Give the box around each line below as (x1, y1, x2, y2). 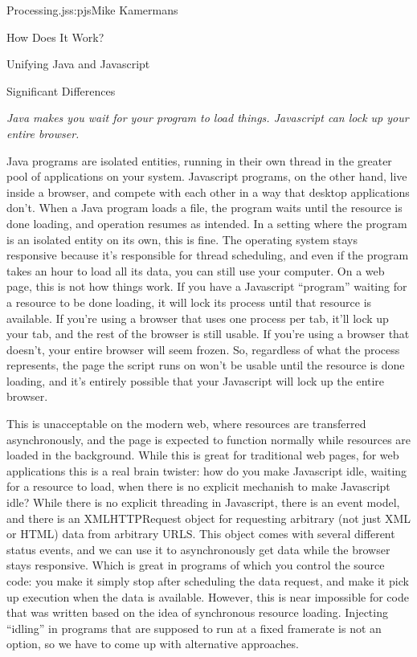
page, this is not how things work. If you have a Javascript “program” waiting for (6, 278, 407, 295)
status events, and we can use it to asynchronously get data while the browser (6, 541, 390, 557)
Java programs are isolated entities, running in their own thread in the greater (6, 152, 392, 169)
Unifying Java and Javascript (6, 55, 150, 72)
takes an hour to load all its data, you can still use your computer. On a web (6, 262, 385, 279)
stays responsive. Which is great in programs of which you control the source (6, 557, 385, 573)
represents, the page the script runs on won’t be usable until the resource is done (6, 357, 405, 373)
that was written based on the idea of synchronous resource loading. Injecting (6, 604, 388, 621)
